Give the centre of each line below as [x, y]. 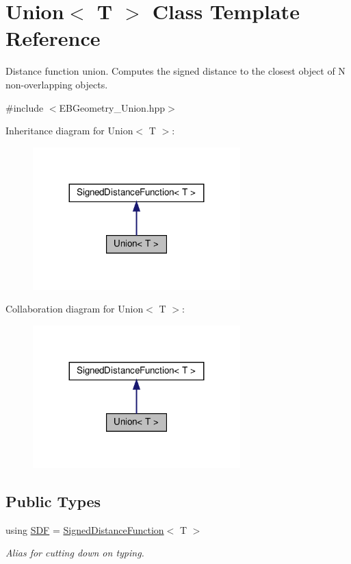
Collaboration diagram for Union [75, 309]
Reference [53, 38]
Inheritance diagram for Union [69, 131]
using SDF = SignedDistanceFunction [85, 529]
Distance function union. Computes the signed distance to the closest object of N [175, 71]
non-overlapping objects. [57, 84]
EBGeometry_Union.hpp [112, 107]
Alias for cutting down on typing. [75, 553]
